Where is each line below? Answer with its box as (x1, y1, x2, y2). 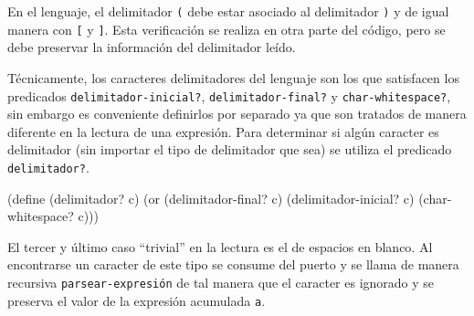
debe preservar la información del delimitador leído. (7, 37, 296, 57)
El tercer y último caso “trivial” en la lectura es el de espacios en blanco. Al (7, 237, 433, 256)
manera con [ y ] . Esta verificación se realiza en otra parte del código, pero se (7, 19, 446, 38)
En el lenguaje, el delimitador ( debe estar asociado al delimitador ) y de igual (7, 2, 449, 20)
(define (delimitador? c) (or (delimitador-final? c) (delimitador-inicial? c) (7, 188, 415, 207)
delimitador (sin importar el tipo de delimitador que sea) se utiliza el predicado (7, 140, 452, 159)
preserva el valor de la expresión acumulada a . (7, 290, 266, 310)
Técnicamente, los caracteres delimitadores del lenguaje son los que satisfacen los (7, 68, 459, 87)
